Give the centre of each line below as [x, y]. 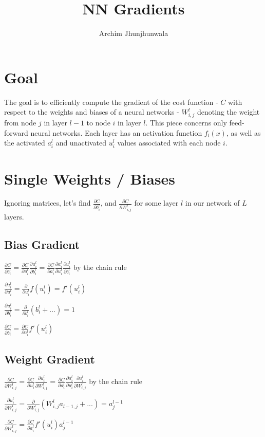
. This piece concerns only [186, 122]
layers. [14, 217]
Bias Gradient [42, 244]
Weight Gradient [50, 359]
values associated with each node [169, 143]
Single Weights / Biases [90, 178]
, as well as [243, 132]
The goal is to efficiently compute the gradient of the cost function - [111, 102]
